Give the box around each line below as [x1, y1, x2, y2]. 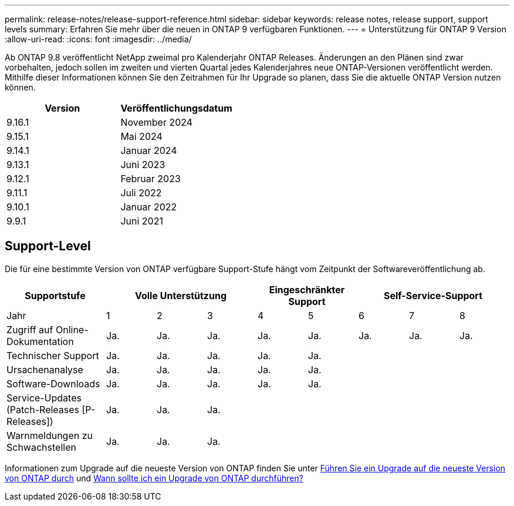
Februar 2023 [120, 173, 181, 185]
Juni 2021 [120, 215, 163, 227]
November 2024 [120, 116, 193, 128]
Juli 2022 [120, 187, 162, 199]
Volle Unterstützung [134, 289, 227, 301]
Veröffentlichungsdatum [120, 102, 232, 114]
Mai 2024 [120, 130, 163, 142]
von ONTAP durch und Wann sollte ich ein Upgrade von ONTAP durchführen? [5, 473, 303, 483]
